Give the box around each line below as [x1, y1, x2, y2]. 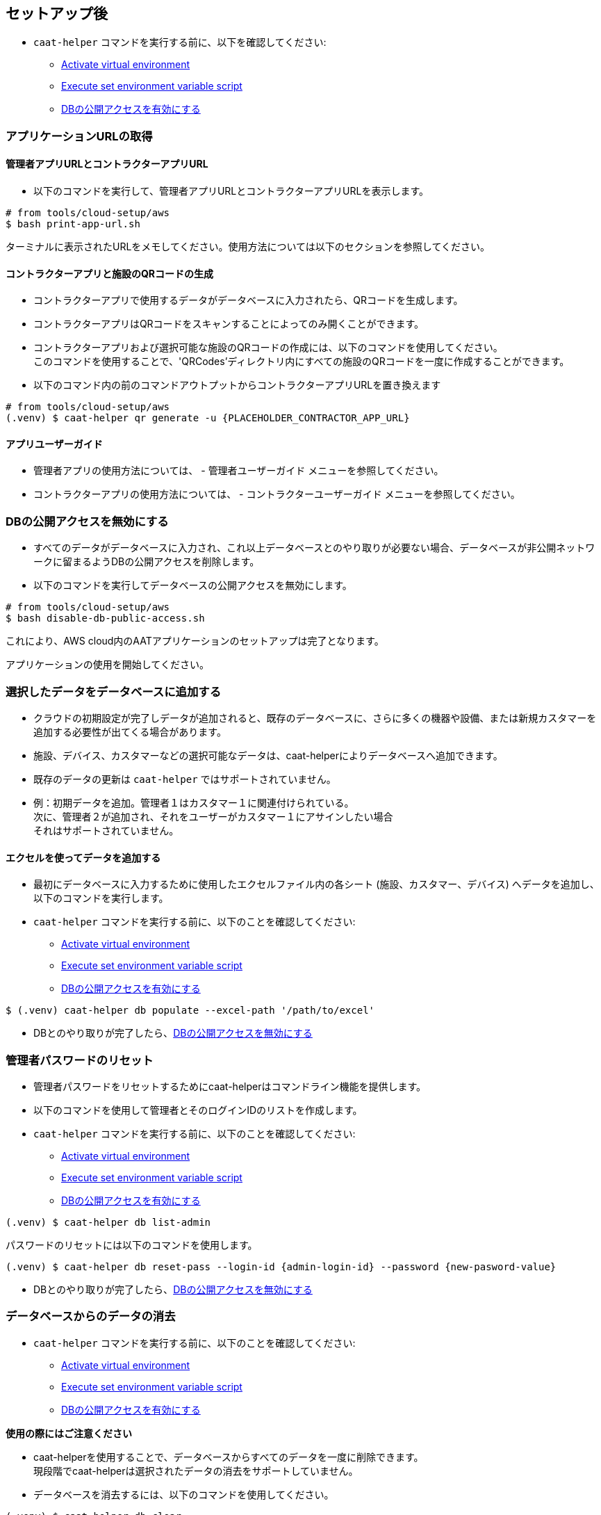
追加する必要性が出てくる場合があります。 [33, 725, 227, 738]
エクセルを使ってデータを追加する [6, 851, 161, 864]
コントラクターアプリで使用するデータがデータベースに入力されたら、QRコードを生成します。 [33, 294, 463, 307]
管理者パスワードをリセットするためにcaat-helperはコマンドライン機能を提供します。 [33, 1080, 427, 1092]
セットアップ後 [6, 5, 108, 22]
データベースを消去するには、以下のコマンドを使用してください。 [33, 1488, 334, 1500]
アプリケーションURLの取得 [6, 129, 153, 143]
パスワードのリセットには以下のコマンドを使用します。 [6, 1238, 258, 1251]
